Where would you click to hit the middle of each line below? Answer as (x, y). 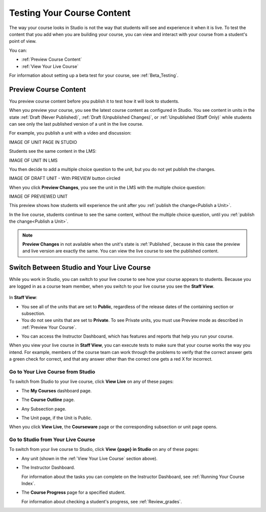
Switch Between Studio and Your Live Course (80, 268)
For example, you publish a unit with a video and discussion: (70, 133)
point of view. (23, 41)
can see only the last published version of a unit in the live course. (76, 124)
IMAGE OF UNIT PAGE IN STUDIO (43, 142)
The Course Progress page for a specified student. (73, 492)
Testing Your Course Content (70, 13)
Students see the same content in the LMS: (53, 151)
